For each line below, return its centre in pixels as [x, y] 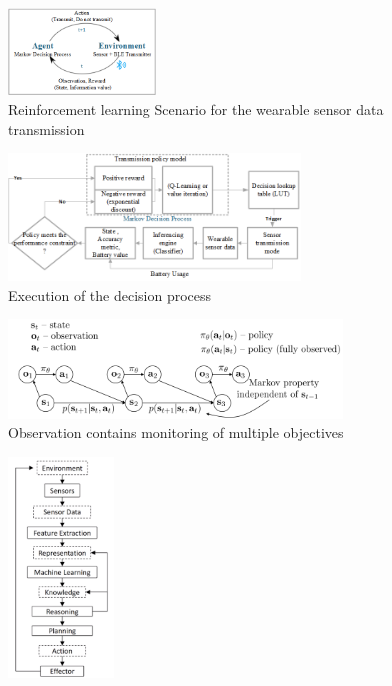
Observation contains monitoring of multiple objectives [176, 432]
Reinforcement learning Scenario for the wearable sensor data [196, 108]
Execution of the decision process [110, 294]
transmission [46, 128]
